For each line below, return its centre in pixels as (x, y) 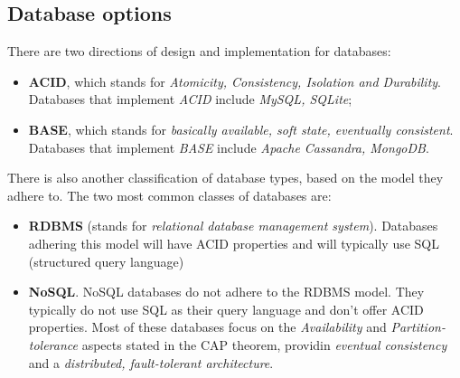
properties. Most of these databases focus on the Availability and (207, 327)
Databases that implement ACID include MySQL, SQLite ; (190, 99)
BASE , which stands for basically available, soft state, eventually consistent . (241, 129)
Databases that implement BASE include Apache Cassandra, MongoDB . (229, 147)
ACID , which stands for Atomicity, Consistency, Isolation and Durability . (235, 81)
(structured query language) (106, 261)
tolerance (53, 344)
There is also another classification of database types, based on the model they (225, 178)
